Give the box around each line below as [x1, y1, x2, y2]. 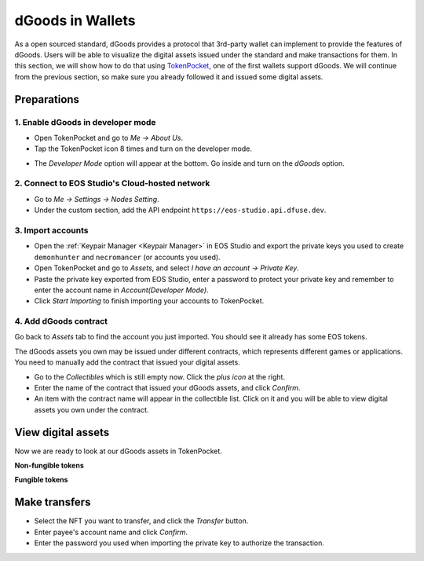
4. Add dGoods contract [14, 316, 108, 327]
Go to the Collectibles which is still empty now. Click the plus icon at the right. [34, 372, 286, 381]
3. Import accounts [14, 225, 89, 236]
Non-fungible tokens [14, 460, 84, 471]
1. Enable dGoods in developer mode [14, 116, 156, 127]
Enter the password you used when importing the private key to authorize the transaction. [34, 538, 325, 548]
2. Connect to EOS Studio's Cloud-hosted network [14, 178, 210, 189]
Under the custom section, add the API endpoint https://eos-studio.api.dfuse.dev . [34, 205, 327, 215]
